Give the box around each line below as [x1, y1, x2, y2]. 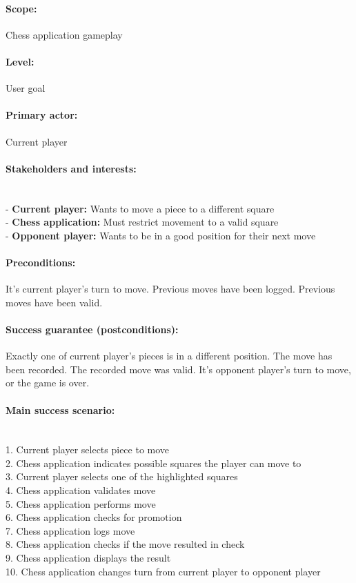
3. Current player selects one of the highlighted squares [6, 469, 238, 484]
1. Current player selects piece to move [6, 442, 170, 457]
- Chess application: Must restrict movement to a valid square [6, 215, 279, 229]
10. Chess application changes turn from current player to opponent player [6, 564, 321, 578]
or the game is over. [6, 375, 90, 390]
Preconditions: [6, 255, 76, 269]
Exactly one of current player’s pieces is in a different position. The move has [6, 348, 333, 363]
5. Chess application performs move [6, 496, 156, 511]
